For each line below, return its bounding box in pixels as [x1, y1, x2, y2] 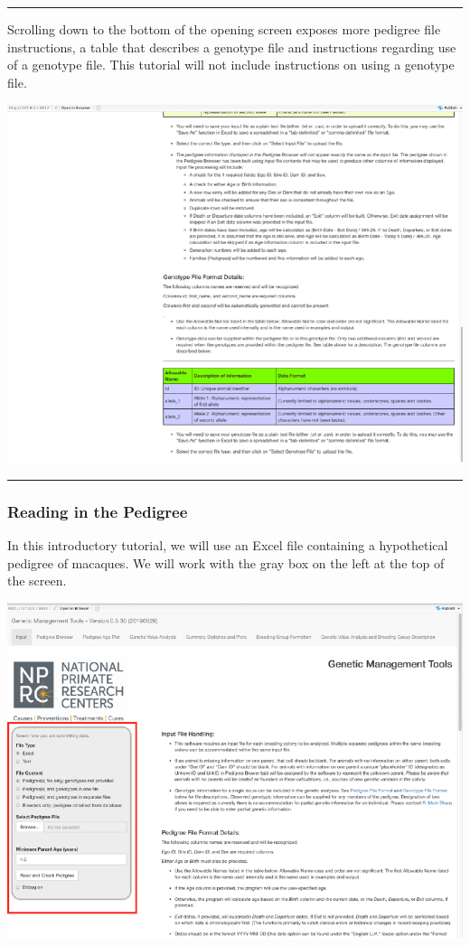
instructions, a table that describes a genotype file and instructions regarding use [7, 37, 456, 56]
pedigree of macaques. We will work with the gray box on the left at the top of [7, 553, 445, 572]
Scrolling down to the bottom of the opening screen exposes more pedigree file [7, 20, 441, 38]
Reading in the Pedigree [7, 500, 188, 522]
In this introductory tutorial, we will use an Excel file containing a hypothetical [7, 536, 448, 555]
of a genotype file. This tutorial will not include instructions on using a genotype [7, 55, 455, 74]
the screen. [7, 571, 67, 590]
